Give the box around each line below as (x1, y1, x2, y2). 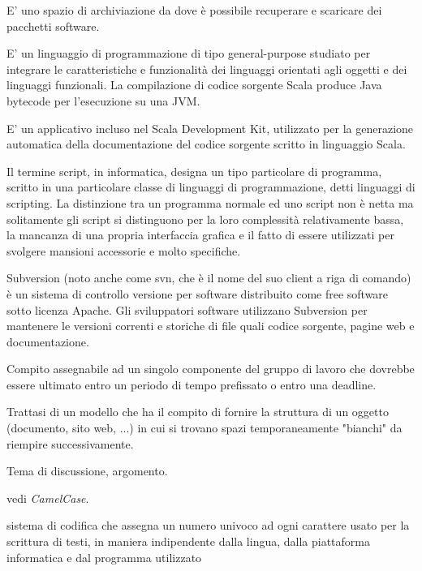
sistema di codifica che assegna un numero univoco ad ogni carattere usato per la (6, 517, 410, 534)
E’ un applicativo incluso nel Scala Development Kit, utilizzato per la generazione (6, 119, 414, 136)
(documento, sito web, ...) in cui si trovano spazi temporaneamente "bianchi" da (6, 419, 403, 436)
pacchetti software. (6, 17, 100, 34)
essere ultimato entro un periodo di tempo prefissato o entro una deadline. (6, 376, 377, 393)
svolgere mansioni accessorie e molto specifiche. (6, 242, 241, 259)
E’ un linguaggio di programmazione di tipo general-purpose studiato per (6, 45, 371, 62)
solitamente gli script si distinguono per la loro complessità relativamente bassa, (6, 210, 404, 227)
